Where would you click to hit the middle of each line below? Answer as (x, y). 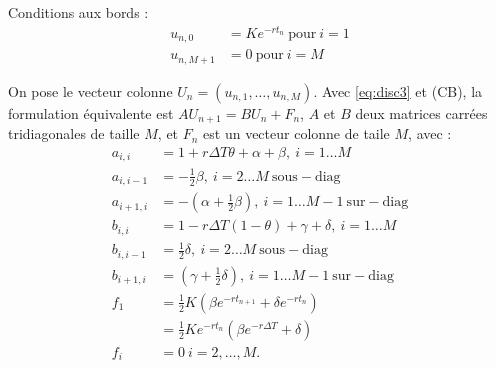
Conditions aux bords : (78, 12)
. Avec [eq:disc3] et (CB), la (398, 90)
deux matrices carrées (421, 112)
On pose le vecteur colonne (90, 90)
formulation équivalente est (91, 112)
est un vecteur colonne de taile (296, 133)
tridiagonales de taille (74, 133)
